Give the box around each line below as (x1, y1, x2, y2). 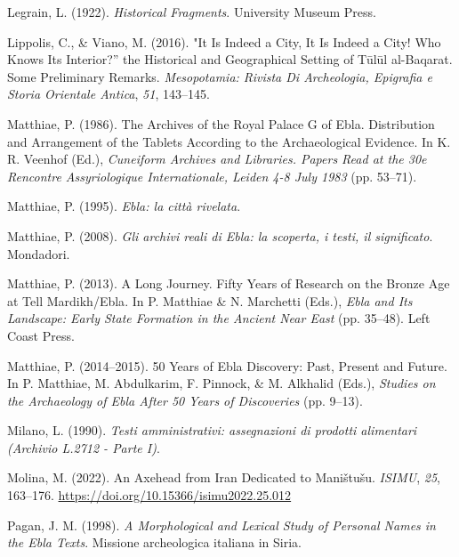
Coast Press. (7, 326, 75, 344)
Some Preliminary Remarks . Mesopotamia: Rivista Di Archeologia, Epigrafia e (7, 67, 432, 85)
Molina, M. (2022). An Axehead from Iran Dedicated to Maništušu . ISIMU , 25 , (7, 468, 440, 487)
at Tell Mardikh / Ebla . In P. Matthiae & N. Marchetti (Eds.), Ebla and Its (7, 291, 413, 310)
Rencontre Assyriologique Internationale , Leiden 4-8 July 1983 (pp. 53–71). (7, 166, 417, 185)
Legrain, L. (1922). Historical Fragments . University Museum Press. (7, 3, 376, 20)
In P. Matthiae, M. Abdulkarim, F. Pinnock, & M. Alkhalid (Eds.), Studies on (7, 374, 436, 392)
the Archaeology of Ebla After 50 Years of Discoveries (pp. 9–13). (7, 391, 363, 409)
